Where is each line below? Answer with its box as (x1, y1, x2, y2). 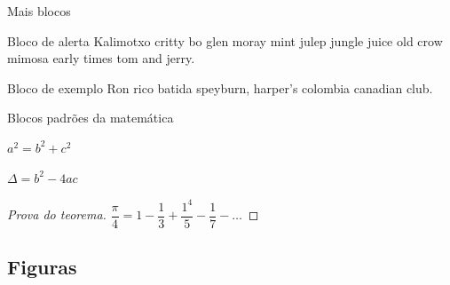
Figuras (7, 253, 77, 281)
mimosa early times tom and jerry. (7, 49, 195, 67)
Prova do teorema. (7, 205, 107, 224)
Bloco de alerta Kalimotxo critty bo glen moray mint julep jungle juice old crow (7, 31, 443, 50)
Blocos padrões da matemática (7, 108, 174, 127)
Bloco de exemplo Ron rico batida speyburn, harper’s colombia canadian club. (7, 78, 433, 97)
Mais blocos (7, 2, 71, 20)
